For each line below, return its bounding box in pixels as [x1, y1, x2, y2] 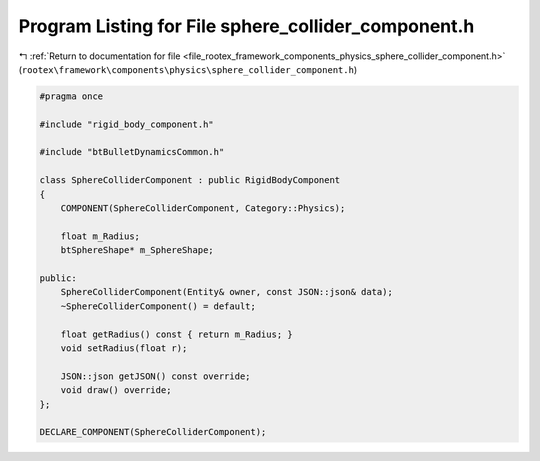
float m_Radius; [60, 230, 140, 242]
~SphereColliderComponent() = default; [60, 300, 257, 312]
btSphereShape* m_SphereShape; [60, 245, 214, 256]
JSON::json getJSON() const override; [60, 370, 251, 382]
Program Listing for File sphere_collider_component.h [18, 15, 475, 37]
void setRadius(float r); [60, 342, 188, 354]
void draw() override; [60, 385, 172, 396]
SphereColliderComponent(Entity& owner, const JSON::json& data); [60, 286, 394, 298]
